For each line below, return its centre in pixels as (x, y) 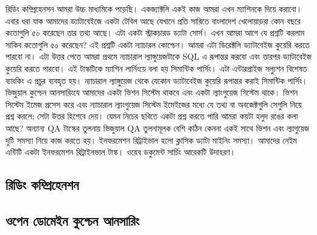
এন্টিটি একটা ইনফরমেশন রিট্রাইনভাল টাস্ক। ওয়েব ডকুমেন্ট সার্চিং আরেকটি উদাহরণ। (121, 152)
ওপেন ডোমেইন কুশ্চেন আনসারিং (72, 220)
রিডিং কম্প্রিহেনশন (42, 185)
